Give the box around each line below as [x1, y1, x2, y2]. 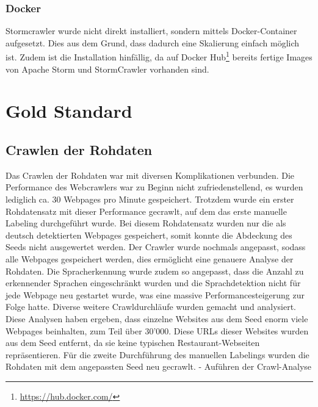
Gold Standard [5, 98, 132, 123]
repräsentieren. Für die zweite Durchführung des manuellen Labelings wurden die [5, 348, 309, 361]
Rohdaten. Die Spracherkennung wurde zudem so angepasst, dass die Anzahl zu [5, 264, 304, 277]
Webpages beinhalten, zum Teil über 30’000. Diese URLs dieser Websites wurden [5, 324, 309, 337]
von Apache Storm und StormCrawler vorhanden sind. [5, 62, 209, 75]
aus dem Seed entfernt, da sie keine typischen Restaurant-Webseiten [5, 336, 260, 349]
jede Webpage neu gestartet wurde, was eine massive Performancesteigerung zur [5, 288, 305, 301]
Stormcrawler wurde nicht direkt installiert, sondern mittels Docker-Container [5, 24, 297, 37]
